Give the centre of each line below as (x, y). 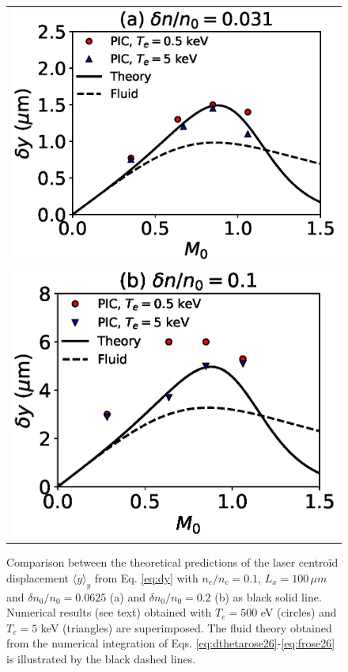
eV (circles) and (299, 612)
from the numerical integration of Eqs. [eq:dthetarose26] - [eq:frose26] (171, 643)
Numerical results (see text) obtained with (109, 612)
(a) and (127, 596)
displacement (38, 577)
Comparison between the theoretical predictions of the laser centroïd (172, 562)
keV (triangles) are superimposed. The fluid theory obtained (186, 627)
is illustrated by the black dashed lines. (101, 658)
